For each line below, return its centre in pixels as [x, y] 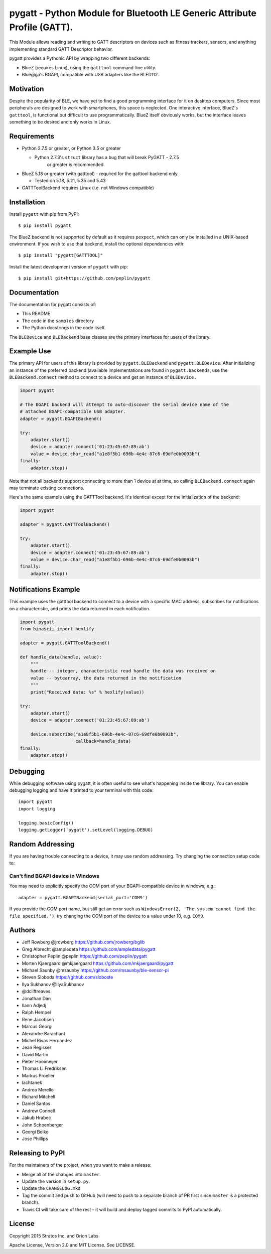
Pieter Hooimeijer [40, 1062]
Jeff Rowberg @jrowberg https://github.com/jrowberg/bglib [83, 942]
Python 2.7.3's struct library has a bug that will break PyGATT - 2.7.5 [107, 158]
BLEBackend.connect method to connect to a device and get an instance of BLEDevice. [103, 377]
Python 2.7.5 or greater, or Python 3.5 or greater [72, 148]
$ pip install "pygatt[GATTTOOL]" [60, 255]
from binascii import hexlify [57, 629]
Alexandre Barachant [43, 1033]
